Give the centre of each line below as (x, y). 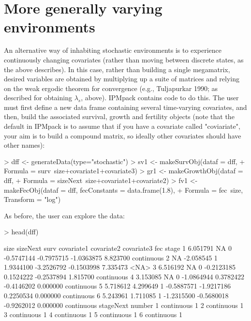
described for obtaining (38, 98)
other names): (24, 145)
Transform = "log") (32, 199)
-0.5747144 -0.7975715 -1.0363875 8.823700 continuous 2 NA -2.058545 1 (111, 257)
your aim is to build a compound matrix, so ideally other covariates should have (123, 135)
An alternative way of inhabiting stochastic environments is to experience (113, 50)
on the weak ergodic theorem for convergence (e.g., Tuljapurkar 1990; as (111, 88)
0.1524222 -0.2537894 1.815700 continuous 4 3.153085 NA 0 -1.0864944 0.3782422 (124, 276)
